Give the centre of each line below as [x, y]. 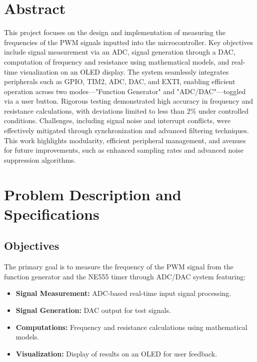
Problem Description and [93, 194]
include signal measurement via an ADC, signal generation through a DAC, [120, 52]
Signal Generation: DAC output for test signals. [93, 310]
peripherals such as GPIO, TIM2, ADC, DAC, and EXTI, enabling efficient [120, 81]
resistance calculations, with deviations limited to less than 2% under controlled [126, 110]
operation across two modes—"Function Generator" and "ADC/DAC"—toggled [125, 91]
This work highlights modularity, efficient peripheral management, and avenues [125, 140]
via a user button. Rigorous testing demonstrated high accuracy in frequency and [129, 101]
